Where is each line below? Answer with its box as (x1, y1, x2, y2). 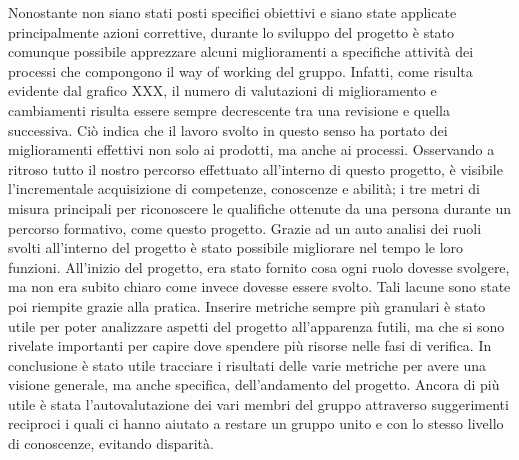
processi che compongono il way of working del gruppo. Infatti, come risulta (8, 60, 473, 81)
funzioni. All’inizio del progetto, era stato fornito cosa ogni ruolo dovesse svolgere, (8, 256, 510, 277)
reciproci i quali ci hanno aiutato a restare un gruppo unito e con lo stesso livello (8, 413, 504, 434)
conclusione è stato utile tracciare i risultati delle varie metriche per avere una (8, 354, 487, 375)
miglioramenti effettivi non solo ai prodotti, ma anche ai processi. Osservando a (8, 139, 495, 160)
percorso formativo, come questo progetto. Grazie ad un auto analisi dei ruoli (8, 217, 482, 238)
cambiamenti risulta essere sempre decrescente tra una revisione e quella (8, 99, 451, 120)
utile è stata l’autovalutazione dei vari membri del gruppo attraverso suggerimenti (8, 393, 509, 414)
